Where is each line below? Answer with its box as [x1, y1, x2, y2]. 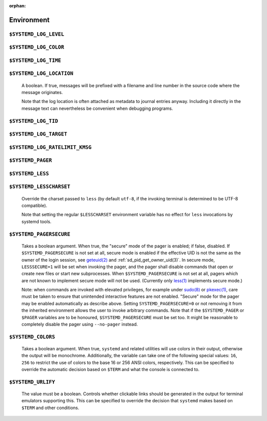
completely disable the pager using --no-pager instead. [21, 322, 138, 327]
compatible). [21, 202, 47, 208]
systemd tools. [21, 218, 52, 225]
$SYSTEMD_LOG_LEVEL [9, 31, 64, 37]
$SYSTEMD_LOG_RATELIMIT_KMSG [9, 144, 91, 150]
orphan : [9, 3, 26, 8]
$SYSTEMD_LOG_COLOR [9, 44, 64, 50]
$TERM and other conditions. [21, 405, 80, 411]
